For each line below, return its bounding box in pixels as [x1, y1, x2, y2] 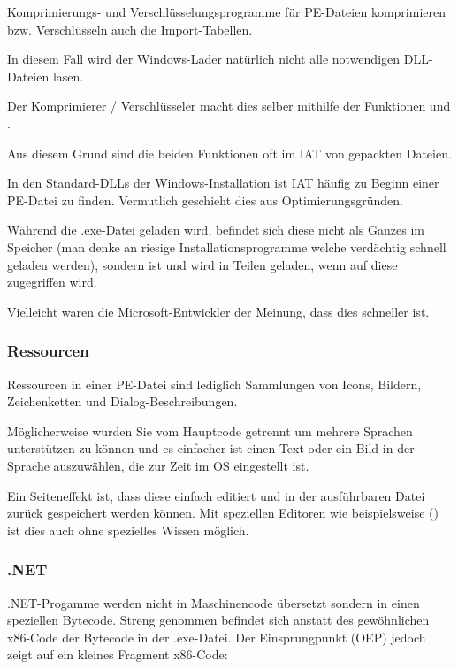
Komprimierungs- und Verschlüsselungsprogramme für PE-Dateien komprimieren [7, 3, 446, 20]
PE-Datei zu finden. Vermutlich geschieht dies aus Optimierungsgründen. [7, 190, 403, 209]
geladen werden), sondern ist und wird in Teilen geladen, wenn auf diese [7, 255, 398, 273]
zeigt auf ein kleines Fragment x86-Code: [7, 645, 228, 664]
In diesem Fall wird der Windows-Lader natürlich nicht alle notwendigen [7, 50, 401, 68]
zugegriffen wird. [7, 273, 97, 291]
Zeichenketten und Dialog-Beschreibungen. [7, 392, 238, 411]
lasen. [52, 66, 84, 85]
